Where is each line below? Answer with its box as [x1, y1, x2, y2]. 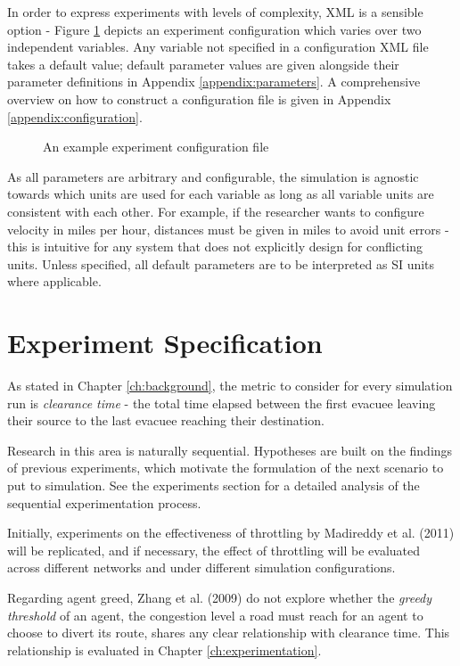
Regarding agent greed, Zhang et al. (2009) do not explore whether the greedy [7, 588, 432, 606]
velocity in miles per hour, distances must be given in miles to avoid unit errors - [7, 219, 449, 238]
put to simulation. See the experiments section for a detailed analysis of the [7, 476, 420, 494]
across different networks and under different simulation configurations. [7, 558, 396, 577]
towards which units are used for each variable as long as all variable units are [7, 185, 434, 203]
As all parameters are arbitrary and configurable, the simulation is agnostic [7, 167, 419, 185]
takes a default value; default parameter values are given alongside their [7, 54, 399, 73]
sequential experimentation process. [7, 493, 201, 512]
